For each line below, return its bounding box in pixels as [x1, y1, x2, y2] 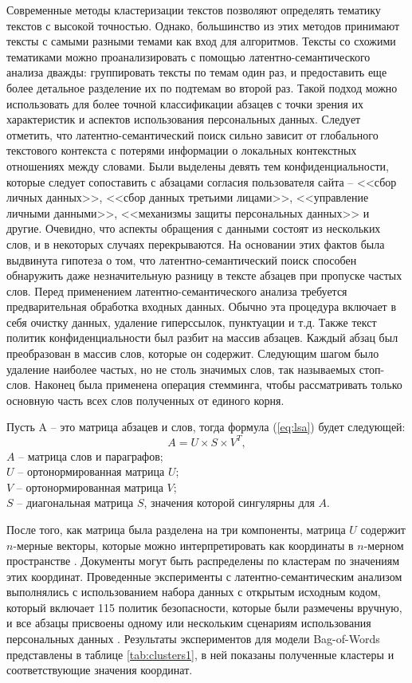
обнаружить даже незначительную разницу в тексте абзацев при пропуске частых [6, 267, 402, 284]
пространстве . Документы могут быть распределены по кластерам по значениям [6, 552, 399, 569]
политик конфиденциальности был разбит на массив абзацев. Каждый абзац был [6, 329, 398, 346]
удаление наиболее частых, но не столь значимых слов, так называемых [6, 360, 356, 377]
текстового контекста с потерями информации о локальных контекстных [6, 142, 357, 159]
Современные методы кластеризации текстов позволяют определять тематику [6, 2, 381, 18]
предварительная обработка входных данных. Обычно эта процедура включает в [6, 298, 396, 315]
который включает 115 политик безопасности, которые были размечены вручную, [6, 599, 402, 615]
